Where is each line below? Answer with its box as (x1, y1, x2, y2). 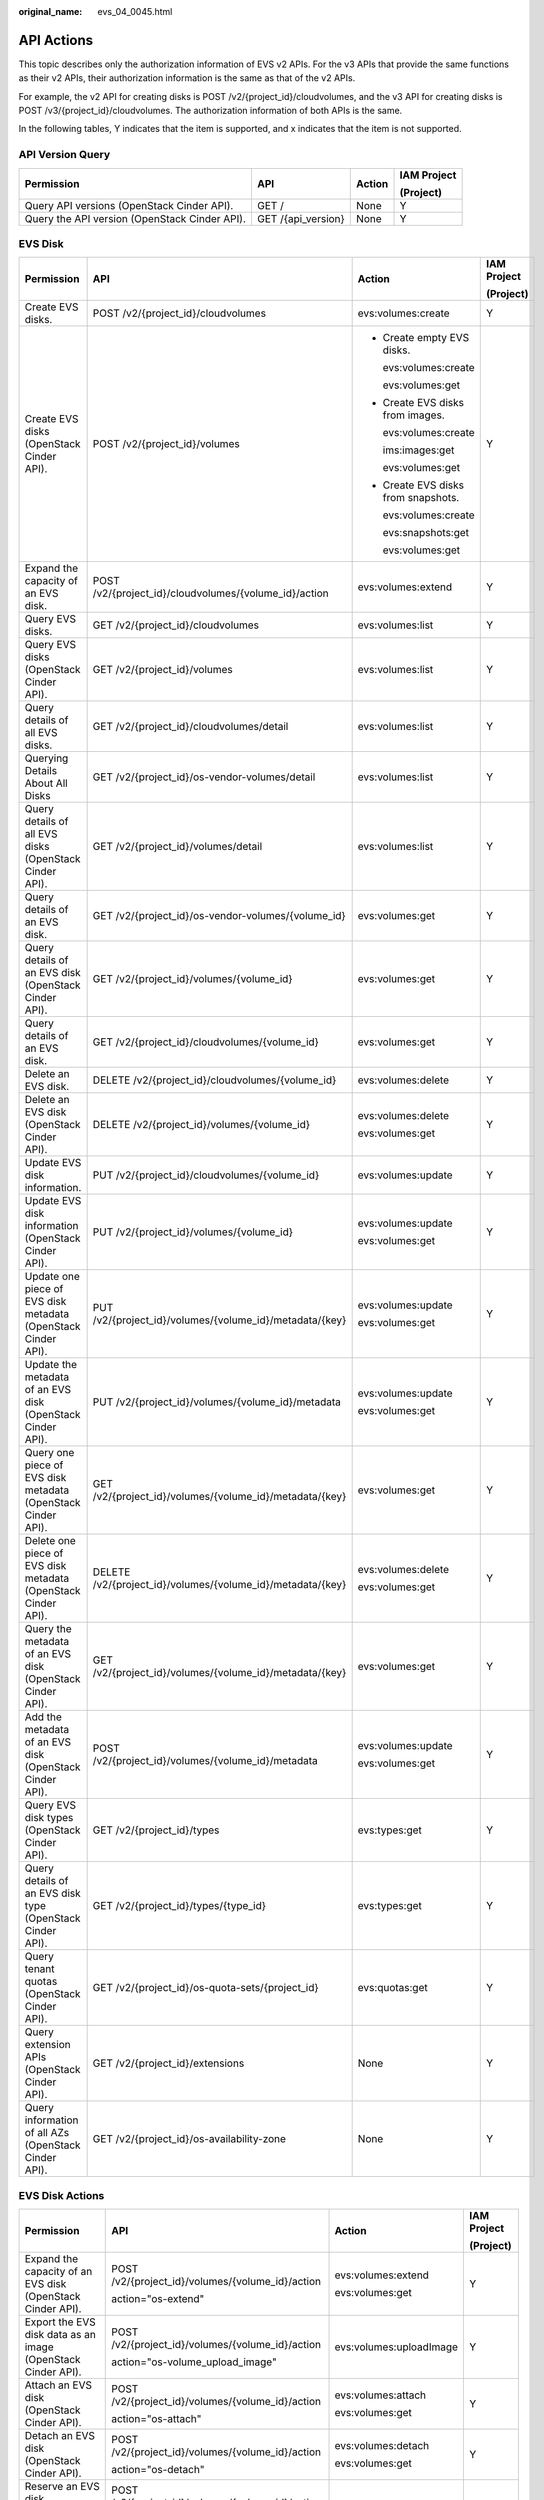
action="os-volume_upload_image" (111, 2355, 277, 2369)
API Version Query (18, 148, 110, 162)
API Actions (18, 31, 94, 49)
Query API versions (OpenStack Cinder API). (24, 198, 234, 212)
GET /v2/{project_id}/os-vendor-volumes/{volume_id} (92, 909, 347, 923)
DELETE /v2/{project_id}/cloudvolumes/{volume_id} (92, 1073, 337, 1087)
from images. (382, 408, 445, 422)
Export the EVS (24, 2315, 96, 2329)
